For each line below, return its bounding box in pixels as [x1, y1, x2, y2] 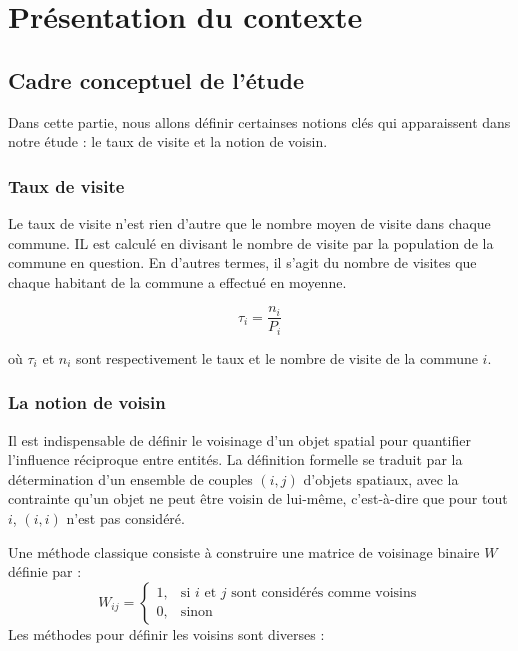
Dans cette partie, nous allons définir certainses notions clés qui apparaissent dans [8, 111, 511, 132]
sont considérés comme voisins [231, 586, 417, 601]
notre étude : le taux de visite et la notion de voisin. [8, 131, 328, 152]
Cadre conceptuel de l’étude [8, 64, 305, 95]
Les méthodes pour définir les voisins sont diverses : [8, 623, 325, 644]
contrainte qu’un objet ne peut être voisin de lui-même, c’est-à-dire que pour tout [8, 488, 508, 509]
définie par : [8, 561, 82, 582]
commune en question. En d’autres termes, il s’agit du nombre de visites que [8, 252, 477, 273]
